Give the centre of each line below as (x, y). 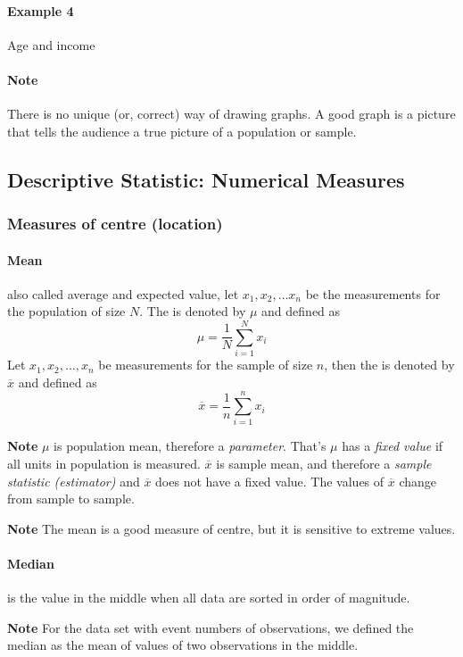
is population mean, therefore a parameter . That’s (190, 446)
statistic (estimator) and (74, 481)
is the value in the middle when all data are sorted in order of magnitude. (209, 598)
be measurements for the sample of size (206, 365)
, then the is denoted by (389, 365)
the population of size (66, 311)
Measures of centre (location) (115, 224)
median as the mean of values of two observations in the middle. (183, 645)
